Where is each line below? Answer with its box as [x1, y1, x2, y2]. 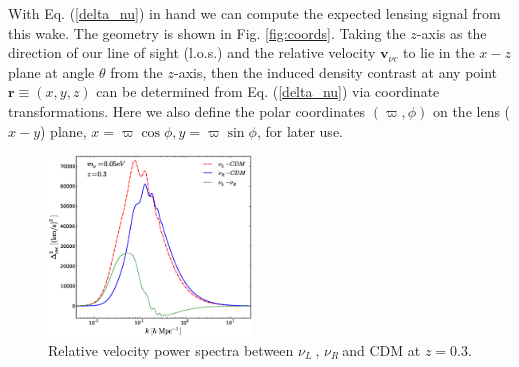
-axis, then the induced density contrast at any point [173, 61, 498, 82]
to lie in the [403, 42, 475, 63]
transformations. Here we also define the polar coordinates [8, 100, 366, 121]
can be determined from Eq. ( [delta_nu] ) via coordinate [96, 81, 440, 102]
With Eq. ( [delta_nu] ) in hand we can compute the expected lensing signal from [8, 3, 501, 23]
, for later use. [256, 120, 343, 141]
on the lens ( [432, 100, 511, 121]
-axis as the [416, 22, 487, 43]
